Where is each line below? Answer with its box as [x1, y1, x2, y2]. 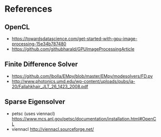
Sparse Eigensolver [4, 98, 65, 106]
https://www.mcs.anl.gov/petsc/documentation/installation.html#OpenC [11, 116, 157, 121]
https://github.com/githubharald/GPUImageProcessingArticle [11, 46, 135, 52]
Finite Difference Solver [4, 60, 78, 69]
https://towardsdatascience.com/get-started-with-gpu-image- [11, 36, 138, 41]
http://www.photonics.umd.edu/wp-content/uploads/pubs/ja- [11, 78, 136, 84]
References [4, 3, 52, 15]
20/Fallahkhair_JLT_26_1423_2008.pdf [11, 83, 88, 89]
